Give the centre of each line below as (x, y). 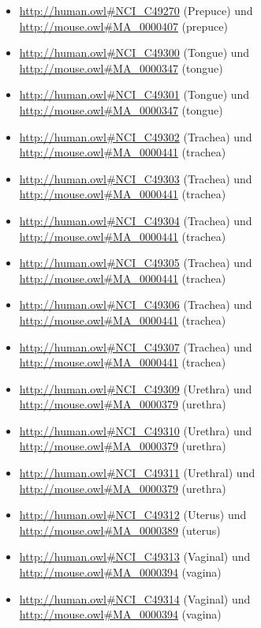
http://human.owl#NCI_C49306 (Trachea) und (136, 305)
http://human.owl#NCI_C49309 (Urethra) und (136, 388)
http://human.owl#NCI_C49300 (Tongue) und (134, 53)
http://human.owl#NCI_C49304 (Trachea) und (136, 220)
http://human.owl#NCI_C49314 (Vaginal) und (135, 598)
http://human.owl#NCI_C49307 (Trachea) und (136, 346)
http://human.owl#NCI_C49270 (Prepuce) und (136, 10)
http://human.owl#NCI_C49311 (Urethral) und (137, 473)
